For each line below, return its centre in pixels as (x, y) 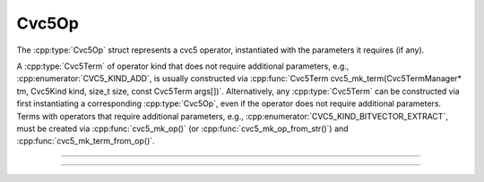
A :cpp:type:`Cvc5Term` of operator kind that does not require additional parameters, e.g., (183, 66)
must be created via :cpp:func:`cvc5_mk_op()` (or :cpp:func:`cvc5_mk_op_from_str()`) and (182, 128)
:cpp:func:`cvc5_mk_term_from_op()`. (86, 141)
